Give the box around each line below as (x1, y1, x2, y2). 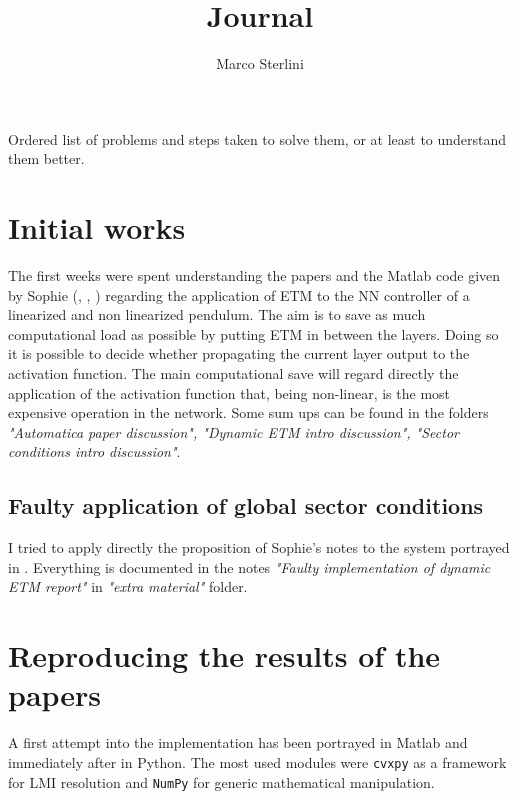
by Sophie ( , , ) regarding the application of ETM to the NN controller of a (8, 284, 470, 305)
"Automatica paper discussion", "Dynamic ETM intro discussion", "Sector (8, 421, 459, 442)
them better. (8, 148, 85, 169)
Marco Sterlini (216, 53, 304, 74)
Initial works (8, 207, 186, 248)
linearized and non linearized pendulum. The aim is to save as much (8, 304, 426, 325)
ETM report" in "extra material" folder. (8, 576, 248, 597)
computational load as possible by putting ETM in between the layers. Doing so (8, 323, 499, 344)
